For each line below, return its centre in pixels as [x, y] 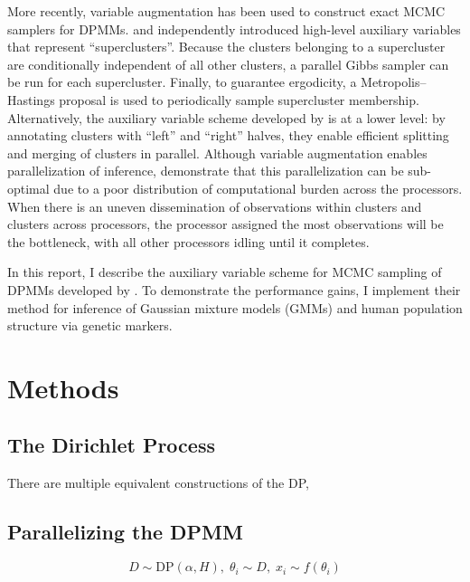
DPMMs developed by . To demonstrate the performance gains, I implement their [234, 289]
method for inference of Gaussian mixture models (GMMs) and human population [235, 307]
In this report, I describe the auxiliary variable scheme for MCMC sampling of [225, 272]
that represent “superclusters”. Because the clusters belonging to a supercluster [226, 47]
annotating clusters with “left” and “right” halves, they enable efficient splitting [228, 135]
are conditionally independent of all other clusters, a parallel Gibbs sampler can [228, 64]
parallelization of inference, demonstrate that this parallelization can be [206, 171]
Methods [63, 387]
